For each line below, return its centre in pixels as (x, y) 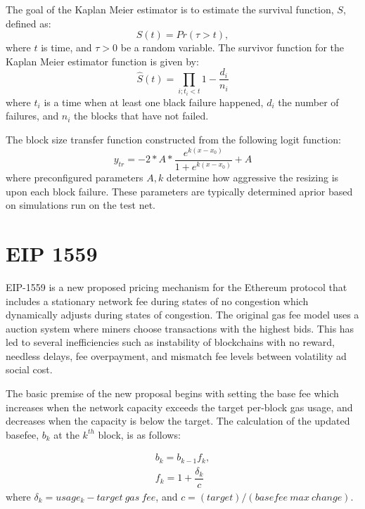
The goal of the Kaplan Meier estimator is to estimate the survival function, (170, 9)
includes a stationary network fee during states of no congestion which (157, 301)
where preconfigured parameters (75, 178)
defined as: (28, 23)
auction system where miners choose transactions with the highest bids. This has (180, 328)
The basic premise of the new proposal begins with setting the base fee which (172, 393)
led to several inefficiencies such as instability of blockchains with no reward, (170, 342)
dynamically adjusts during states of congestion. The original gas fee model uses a (182, 315)
